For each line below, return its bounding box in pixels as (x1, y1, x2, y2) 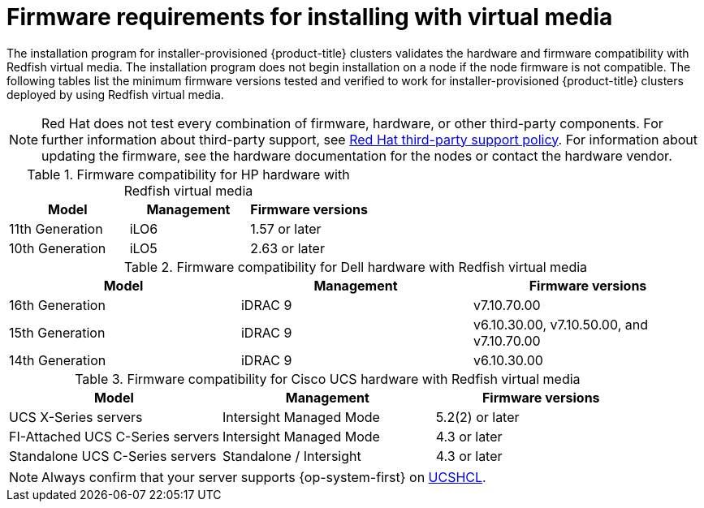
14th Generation (9, 351, 106, 368)
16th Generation (9, 296, 106, 313)
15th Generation (9, 324, 106, 341)
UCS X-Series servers (9, 408, 143, 425)
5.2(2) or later (435, 408, 520, 425)
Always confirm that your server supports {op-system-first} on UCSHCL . (41, 468, 486, 485)
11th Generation (9, 220, 103, 237)
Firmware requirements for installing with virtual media (6, 3, 613, 31)
